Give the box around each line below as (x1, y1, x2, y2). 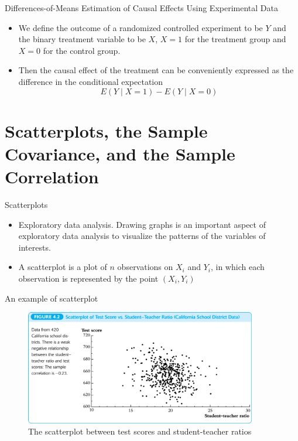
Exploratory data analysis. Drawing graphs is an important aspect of (18, 218, 266, 230)
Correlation (5, 165, 99, 189)
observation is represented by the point (18, 272, 159, 285)
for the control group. (43, 44, 121, 56)
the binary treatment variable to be (18, 33, 146, 45)
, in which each (210, 261, 265, 273)
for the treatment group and (184, 33, 286, 45)
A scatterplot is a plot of (18, 261, 107, 273)
